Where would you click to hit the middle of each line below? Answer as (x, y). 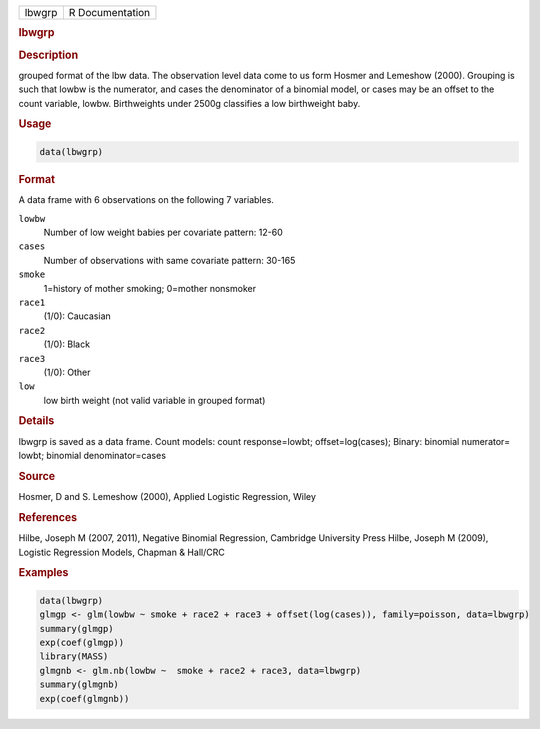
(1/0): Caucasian (77, 316)
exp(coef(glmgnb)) (84, 698)
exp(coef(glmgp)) (82, 643)
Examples (43, 573)
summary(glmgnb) (79, 684)
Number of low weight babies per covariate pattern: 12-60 (163, 232)
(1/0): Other (67, 372)
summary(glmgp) (76, 628)
